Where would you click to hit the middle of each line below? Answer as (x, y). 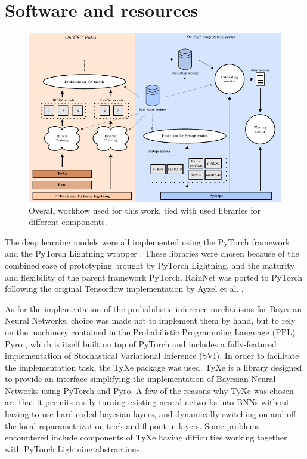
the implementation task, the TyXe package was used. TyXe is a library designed (153, 367)
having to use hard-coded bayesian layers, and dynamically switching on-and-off (151, 414)
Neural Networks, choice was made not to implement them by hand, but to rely (150, 320)
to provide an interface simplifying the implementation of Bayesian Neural (140, 379)
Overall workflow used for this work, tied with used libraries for (145, 210)
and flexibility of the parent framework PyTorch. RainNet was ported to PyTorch (154, 277)
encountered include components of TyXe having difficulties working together (146, 437)
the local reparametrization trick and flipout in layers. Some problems (132, 425)
